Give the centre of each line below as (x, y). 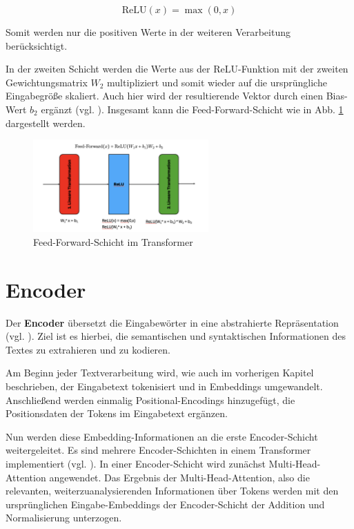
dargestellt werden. (46, 123)
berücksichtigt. (37, 45)
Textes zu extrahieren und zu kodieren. (88, 349)
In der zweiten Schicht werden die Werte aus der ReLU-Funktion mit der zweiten (177, 69)
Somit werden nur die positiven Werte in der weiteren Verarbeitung (148, 32)
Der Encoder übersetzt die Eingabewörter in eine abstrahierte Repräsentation (172, 322)
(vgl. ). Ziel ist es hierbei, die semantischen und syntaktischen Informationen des (176, 336)
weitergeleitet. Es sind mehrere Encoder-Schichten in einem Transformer (158, 450)
